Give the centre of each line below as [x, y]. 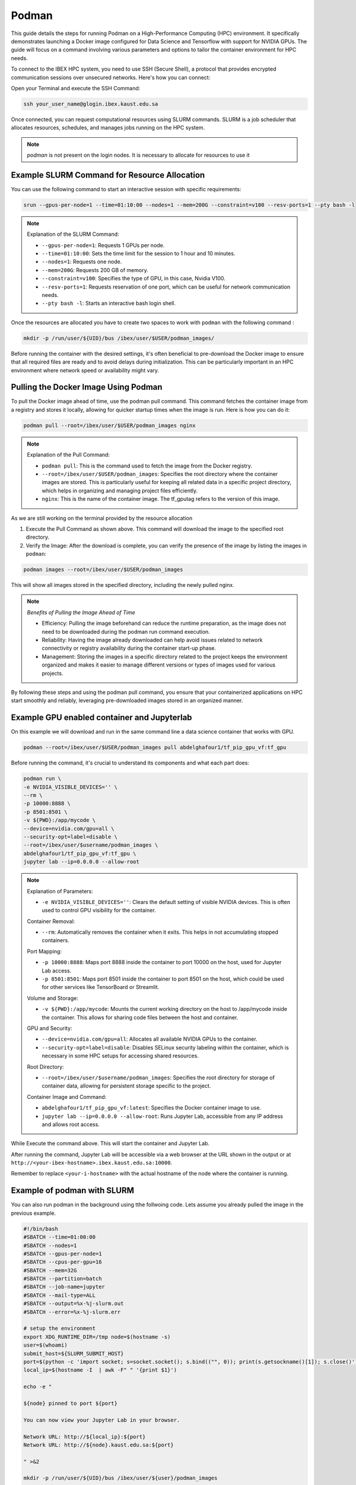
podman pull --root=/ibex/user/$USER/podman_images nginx [109, 425]
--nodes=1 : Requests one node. [82, 262]
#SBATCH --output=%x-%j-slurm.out [74, 1304]
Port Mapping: [44, 951]
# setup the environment [60, 1328]
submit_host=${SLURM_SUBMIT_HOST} [74, 1353]
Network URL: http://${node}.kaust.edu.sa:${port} [99, 1445]
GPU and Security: [50, 1028]
